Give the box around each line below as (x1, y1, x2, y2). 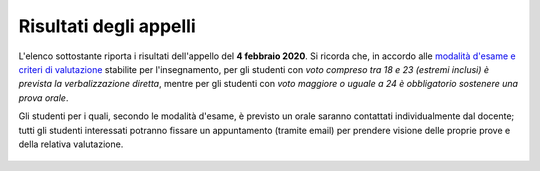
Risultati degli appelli (18, 15, 197, 37)
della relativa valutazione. (18, 138, 124, 150)
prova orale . (18, 91, 69, 104)
